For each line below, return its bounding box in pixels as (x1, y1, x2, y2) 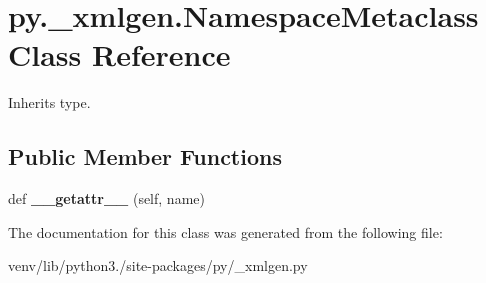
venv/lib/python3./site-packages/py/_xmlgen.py (8, 255, 308, 276)
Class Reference (8, 34, 231, 75)
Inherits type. (8, 92, 91, 113)
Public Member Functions (8, 141, 282, 172)
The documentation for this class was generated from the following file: (8, 221, 443, 242)
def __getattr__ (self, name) (8, 188, 205, 209)
